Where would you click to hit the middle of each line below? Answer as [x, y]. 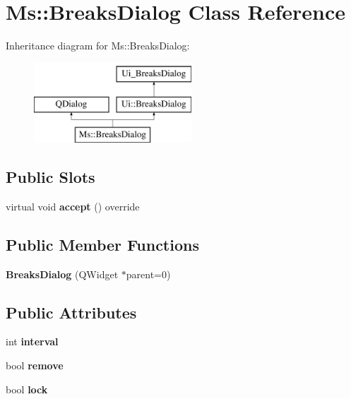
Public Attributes [71, 312]
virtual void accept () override [73, 206]
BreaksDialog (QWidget [62, 274]
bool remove [35, 365]
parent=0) [148, 274]
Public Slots [50, 177]
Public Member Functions [102, 244]
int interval [32, 341]
